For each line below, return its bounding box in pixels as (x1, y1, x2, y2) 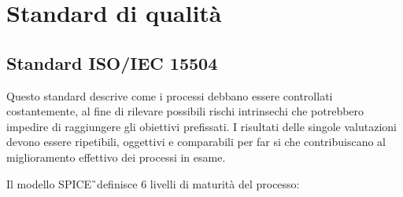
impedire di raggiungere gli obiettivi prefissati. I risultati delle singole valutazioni (6, 118, 397, 134)
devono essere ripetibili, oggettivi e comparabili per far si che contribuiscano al (6, 133, 386, 150)
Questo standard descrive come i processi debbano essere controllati (6, 87, 333, 104)
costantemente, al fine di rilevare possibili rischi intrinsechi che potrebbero (6, 103, 364, 119)
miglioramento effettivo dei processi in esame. (6, 148, 226, 165)
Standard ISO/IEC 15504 (6, 50, 218, 75)
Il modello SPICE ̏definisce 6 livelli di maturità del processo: (6, 175, 300, 192)
